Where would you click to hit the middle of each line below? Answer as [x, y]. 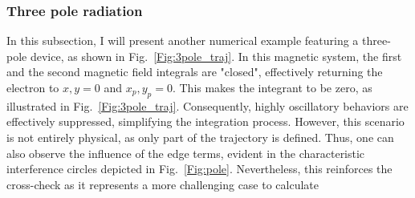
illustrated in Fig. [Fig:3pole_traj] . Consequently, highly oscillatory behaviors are [207, 105]
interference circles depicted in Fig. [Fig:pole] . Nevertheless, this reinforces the [199, 169]
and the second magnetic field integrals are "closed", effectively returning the [195, 72]
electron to [33, 87]
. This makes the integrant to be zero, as [272, 87]
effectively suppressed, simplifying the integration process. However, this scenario [205, 121]
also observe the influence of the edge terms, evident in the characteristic [186, 153]
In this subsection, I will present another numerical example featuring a [183, 40]
